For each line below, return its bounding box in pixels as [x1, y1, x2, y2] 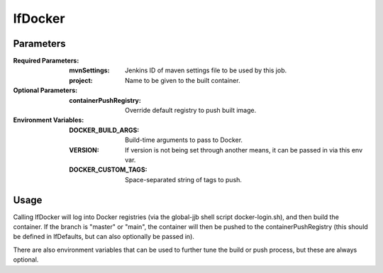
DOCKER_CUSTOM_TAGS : [69, 165, 148, 174]
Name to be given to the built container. [125, 76, 240, 84]
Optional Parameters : [13, 86, 78, 95]
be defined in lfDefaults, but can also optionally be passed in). [13, 233, 195, 241]
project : [69, 76, 93, 84]
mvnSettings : [69, 66, 110, 74]
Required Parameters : [13, 57, 79, 65]
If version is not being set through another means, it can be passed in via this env [125, 145, 363, 154]
